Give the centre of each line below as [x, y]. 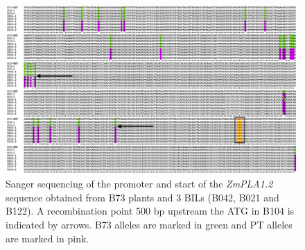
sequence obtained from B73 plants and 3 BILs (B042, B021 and [142, 197]
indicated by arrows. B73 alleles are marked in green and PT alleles [149, 225]
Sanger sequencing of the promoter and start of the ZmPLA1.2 [139, 184]
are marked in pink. [47, 238]
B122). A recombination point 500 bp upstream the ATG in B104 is [150, 211]
